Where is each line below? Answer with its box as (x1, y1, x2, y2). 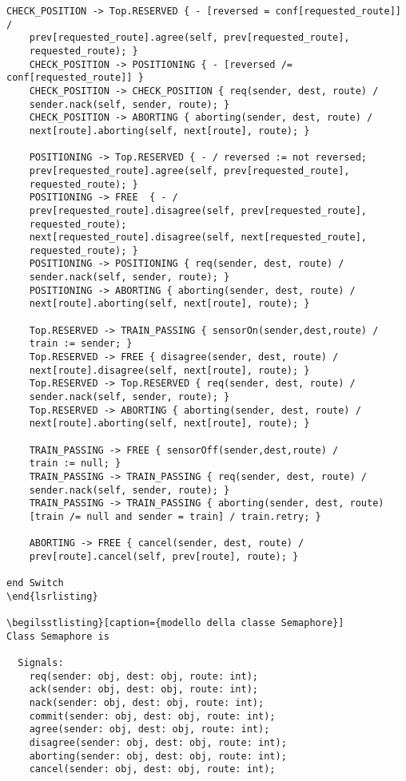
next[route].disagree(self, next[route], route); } (29, 364, 310, 376)
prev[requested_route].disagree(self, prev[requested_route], (29, 204, 368, 216)
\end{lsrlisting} (6, 590, 98, 602)
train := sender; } (29, 338, 133, 350)
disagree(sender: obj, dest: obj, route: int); (29, 737, 287, 749)
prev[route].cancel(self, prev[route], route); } (29, 550, 299, 562)
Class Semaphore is (6, 630, 109, 642)
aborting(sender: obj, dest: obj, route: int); (29, 750, 287, 762)
